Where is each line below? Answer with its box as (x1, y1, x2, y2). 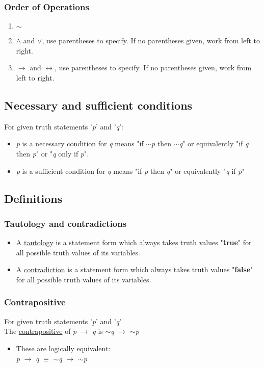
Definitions (4, 190, 63, 206)
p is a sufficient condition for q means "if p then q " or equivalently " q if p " (16, 165, 245, 176)
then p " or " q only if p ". (16, 148, 89, 159)
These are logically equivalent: (16, 343, 111, 353)
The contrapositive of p (4, 326, 77, 336)
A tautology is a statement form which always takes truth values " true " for (16, 237, 252, 248)
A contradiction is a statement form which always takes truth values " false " (16, 264, 253, 275)
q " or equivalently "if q (179, 138, 249, 149)
